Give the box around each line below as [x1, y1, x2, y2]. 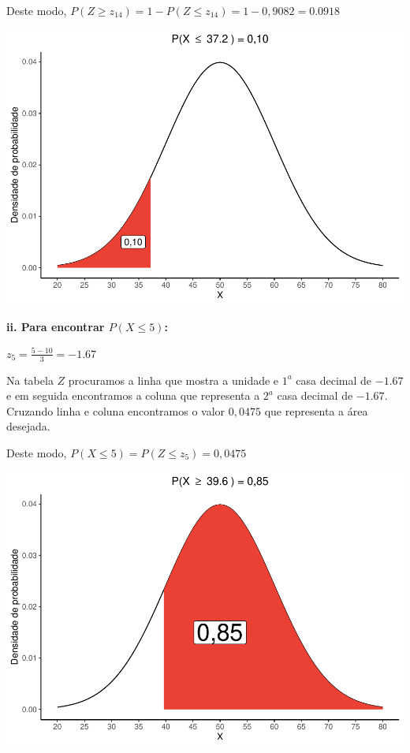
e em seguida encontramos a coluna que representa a [6, 387, 260, 404]
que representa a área [264, 402, 368, 419]
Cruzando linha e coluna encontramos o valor [6, 402, 225, 419]
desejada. [6, 418, 50, 434]
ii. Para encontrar [6, 319, 105, 335]
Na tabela [6, 371, 54, 388]
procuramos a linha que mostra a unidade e [68, 371, 279, 388]
